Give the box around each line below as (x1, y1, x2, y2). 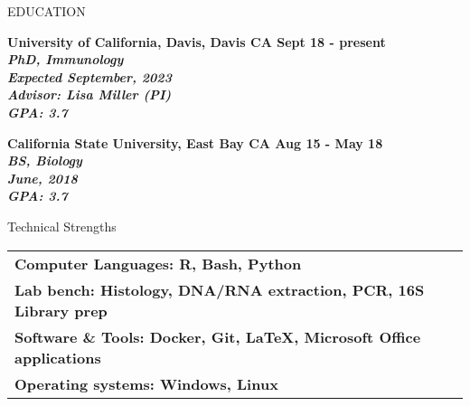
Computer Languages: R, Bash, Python (14, 252, 302, 274)
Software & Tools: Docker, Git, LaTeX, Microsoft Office (14, 326, 421, 347)
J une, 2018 (7, 168, 78, 187)
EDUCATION (7, 2, 86, 20)
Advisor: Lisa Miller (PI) (7, 85, 172, 104)
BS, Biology (7, 151, 82, 170)
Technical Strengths (7, 216, 117, 235)
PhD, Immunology (7, 50, 124, 69)
